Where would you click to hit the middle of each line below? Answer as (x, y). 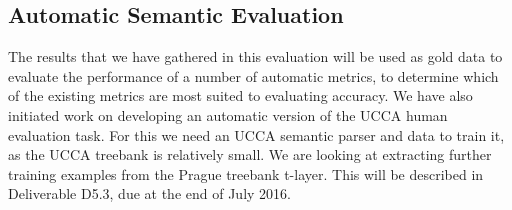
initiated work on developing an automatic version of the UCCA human (228, 114)
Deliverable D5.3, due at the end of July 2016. (149, 193)
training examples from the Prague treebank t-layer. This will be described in (246, 173)
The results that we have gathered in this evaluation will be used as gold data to (255, 56)
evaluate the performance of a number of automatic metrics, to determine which (253, 75)
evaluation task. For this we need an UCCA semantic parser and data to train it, (256, 134)
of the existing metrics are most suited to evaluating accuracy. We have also (240, 95)
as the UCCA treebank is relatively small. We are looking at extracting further (250, 154)
